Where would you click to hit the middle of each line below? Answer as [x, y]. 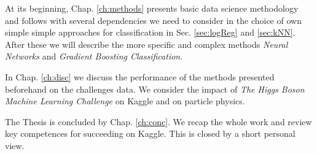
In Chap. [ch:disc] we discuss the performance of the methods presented [140, 76]
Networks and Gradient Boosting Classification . [94, 56]
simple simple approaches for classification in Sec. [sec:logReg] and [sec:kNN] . [150, 32]
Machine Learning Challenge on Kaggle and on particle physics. [125, 101]
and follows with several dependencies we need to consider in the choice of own [153, 20]
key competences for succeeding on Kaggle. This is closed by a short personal [150, 133]
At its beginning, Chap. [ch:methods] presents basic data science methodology [152, 8]
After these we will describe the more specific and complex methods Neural [147, 44]
